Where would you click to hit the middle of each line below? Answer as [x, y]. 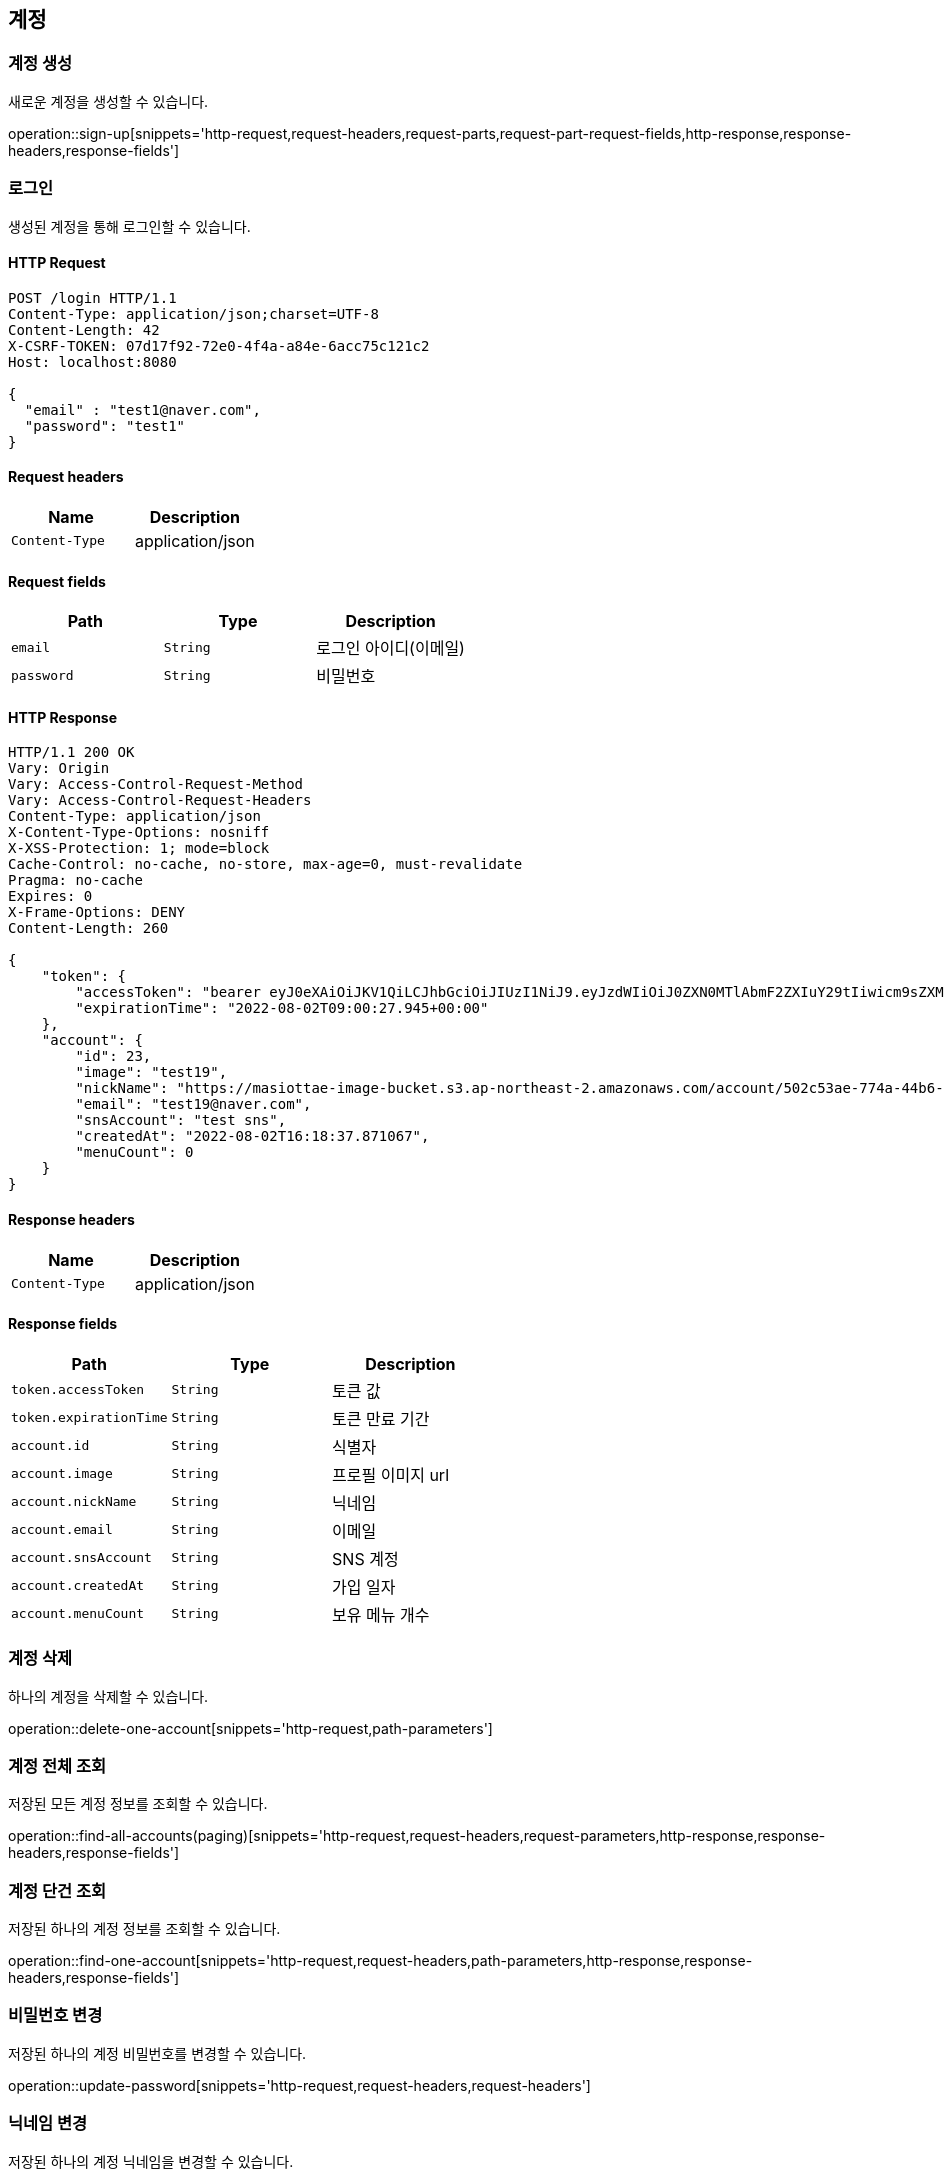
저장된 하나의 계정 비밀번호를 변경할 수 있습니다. [157, 2053]
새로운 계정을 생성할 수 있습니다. [108, 101]
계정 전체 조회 [57, 1765]
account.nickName [74, 1502]
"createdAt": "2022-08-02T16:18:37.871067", [252, 1136]
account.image [62, 1474]
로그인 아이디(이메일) [390, 648]
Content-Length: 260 [88, 928]
